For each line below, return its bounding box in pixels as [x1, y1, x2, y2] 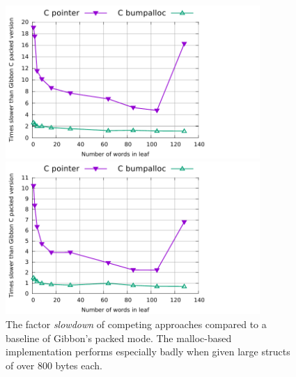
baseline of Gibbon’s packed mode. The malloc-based [6, 330, 232, 345]
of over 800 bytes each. [6, 357, 102, 372]
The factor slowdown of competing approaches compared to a [6, 316, 267, 331]
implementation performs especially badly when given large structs [6, 344, 290, 359]
